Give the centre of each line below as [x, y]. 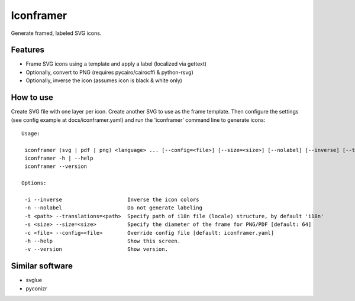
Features [28, 50]
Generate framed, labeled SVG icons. [56, 33]
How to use [32, 98]
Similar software [42, 266]
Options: [34, 183]
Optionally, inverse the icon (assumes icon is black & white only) [104, 80]
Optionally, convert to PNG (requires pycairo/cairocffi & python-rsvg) [109, 72]
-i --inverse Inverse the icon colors [112, 200]
